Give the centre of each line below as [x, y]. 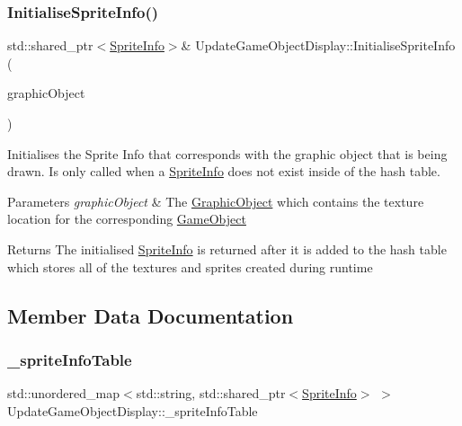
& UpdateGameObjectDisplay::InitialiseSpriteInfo [318, 45]
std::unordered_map [64, 393]
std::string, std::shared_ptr [211, 393]
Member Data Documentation [151, 315]
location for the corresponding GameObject [127, 219]
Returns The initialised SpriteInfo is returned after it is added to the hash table [227, 248]
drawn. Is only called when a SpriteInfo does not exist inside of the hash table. [224, 171]
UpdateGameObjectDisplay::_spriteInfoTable [133, 410]
